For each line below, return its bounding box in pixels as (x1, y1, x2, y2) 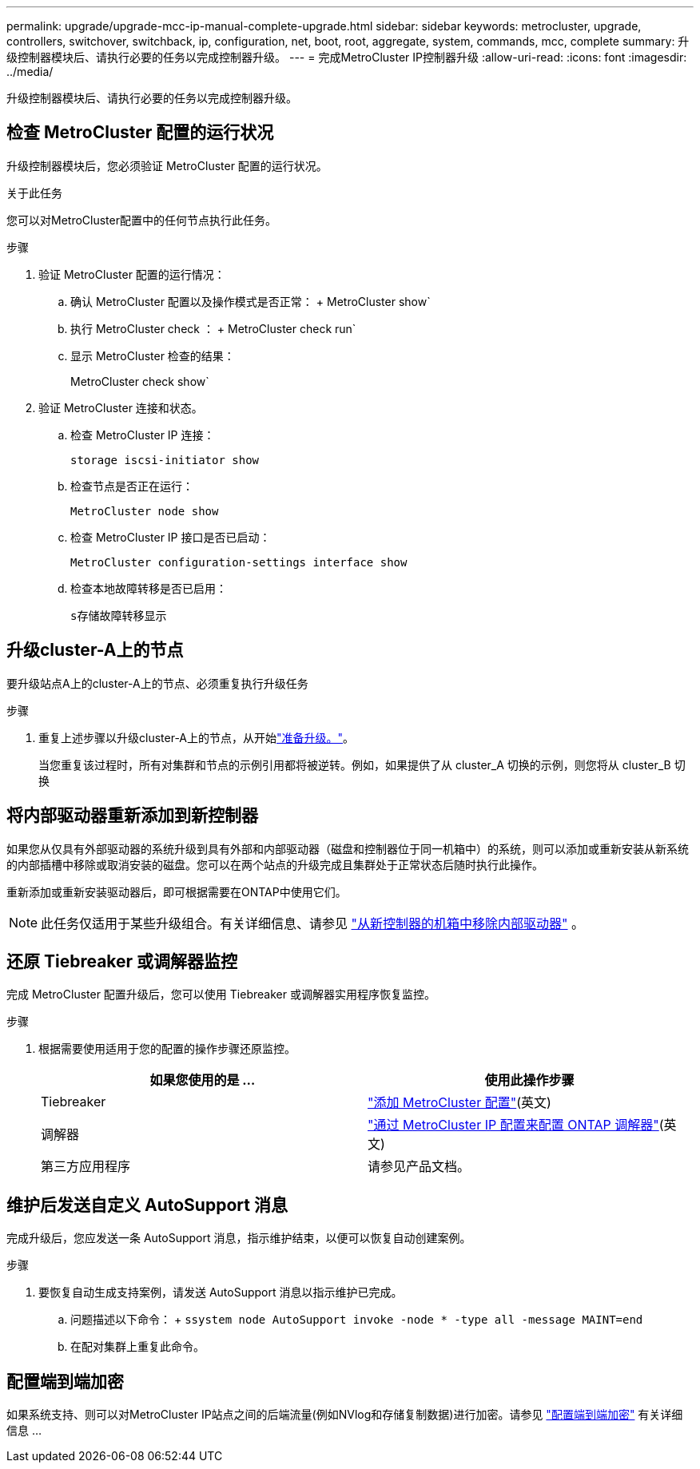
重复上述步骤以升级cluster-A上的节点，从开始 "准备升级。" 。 (38, 730, 355, 744)
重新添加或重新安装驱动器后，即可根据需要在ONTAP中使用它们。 (6, 884, 347, 899)
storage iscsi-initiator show (70, 453, 260, 467)
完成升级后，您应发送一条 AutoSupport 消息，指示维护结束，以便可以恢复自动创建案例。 (6, 1231, 471, 1245)
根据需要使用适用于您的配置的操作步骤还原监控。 (38, 1042, 296, 1056)
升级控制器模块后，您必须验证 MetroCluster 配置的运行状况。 (6, 158, 328, 173)
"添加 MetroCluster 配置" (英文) (368, 1094, 551, 1111)
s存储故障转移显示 (70, 609, 167, 622)
